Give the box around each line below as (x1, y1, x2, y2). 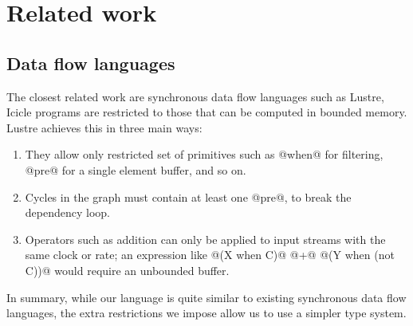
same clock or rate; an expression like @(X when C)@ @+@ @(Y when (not (25, 246, 395, 263)
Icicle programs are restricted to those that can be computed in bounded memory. (6, 104, 407, 120)
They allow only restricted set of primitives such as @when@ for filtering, (25, 146, 383, 163)
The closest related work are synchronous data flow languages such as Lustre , (6, 88, 384, 104)
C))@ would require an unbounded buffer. (25, 261, 230, 278)
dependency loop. (25, 204, 110, 221)
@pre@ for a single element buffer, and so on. (25, 161, 246, 178)
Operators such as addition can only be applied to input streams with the (25, 230, 386, 247)
